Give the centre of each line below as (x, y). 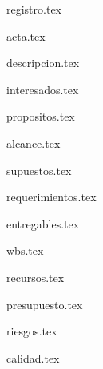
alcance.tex (34, 143)
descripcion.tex (43, 63)
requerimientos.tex (51, 197)
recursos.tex (36, 277)
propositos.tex (41, 116)
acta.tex (26, 36)
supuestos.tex (39, 170)
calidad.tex (33, 357)
